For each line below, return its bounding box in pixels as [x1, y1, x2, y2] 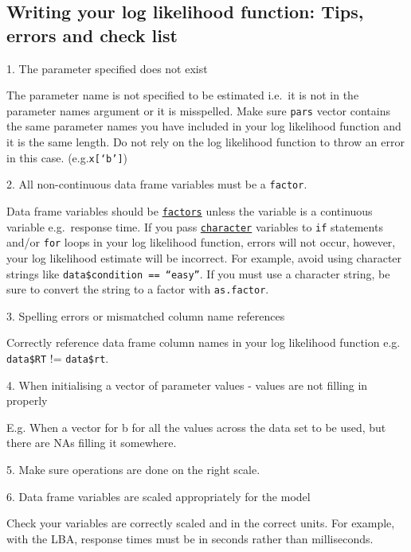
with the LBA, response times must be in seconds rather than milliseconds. [6, 530, 374, 546]
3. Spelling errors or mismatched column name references [6, 307, 285, 324]
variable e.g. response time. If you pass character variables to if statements [6, 218, 383, 235]
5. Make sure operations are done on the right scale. [6, 461, 260, 478]
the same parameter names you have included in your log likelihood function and [6, 118, 401, 134]
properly [6, 392, 48, 409]
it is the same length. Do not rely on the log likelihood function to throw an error [6, 134, 405, 150]
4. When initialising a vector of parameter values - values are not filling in [6, 376, 368, 393]
